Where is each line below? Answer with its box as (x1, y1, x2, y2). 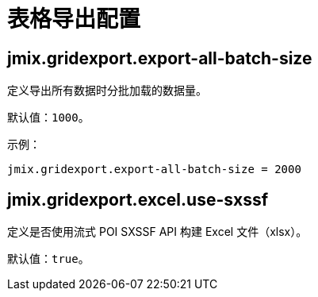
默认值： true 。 (7, 252, 90, 266)
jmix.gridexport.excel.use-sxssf (7, 189, 269, 210)
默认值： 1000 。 (7, 110, 90, 125)
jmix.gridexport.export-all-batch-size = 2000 (7, 163, 301, 176)
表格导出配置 (7, 6, 141, 33)
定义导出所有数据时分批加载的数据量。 (7, 83, 207, 98)
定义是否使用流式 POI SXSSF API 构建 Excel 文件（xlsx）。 (7, 225, 308, 239)
